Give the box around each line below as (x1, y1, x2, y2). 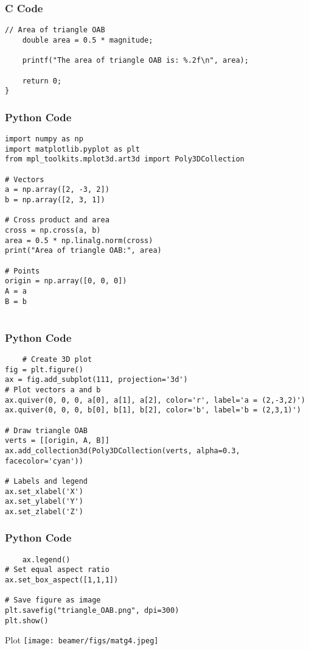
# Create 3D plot (22, 355, 92, 364)
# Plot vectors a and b (5, 386, 101, 395)
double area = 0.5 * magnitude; (22, 35, 153, 44)
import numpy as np (5, 135, 83, 144)
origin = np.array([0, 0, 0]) (5, 277, 127, 286)
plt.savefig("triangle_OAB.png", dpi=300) (5, 606, 179, 615)
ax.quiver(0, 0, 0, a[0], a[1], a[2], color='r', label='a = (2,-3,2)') (5, 395, 305, 404)
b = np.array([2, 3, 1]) (5, 195, 105, 204)
